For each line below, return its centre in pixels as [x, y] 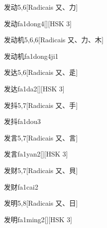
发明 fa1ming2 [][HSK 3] [38, 219]
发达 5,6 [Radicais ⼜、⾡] [41, 72]
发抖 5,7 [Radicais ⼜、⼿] [41, 105]
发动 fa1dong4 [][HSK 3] [38, 23]
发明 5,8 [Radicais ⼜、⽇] [41, 203]
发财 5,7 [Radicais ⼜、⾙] [41, 170]
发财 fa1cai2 [21, 186]
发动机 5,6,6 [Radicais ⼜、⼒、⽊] [54, 40]
